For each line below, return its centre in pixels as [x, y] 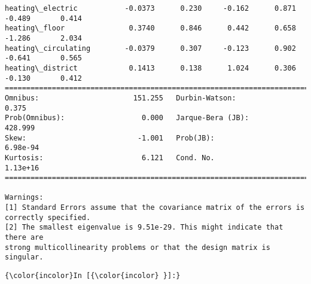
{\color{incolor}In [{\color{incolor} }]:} [93, 276]
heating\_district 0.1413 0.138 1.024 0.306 [150, 68]
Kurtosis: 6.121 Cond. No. [110, 158]
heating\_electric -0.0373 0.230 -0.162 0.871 [150, 8]
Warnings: [24, 198]
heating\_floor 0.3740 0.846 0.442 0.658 [150, 28]
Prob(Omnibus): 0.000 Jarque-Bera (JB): [127, 118]
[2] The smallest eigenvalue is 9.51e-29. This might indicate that [144, 227]
